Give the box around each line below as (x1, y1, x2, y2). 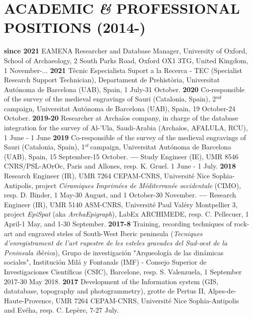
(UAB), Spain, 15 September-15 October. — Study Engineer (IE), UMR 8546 (4, 151, 239, 161)
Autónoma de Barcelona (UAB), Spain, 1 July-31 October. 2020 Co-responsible (4, 84, 245, 94)
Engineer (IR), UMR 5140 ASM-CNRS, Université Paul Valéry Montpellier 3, (4, 199, 238, 209)
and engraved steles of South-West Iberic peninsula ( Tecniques (15, 228, 202, 238)
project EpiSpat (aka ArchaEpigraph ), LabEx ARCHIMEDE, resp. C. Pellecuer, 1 (4, 209, 249, 219)
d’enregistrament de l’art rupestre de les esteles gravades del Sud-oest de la (4, 238, 228, 248)
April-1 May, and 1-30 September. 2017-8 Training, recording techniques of (4, 219, 232, 228)
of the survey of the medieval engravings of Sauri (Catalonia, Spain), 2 (4, 94, 216, 104)
